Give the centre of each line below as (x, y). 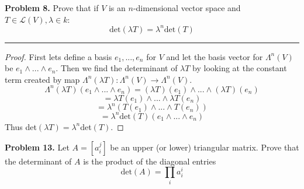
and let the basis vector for (215, 56)
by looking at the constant (240, 68)
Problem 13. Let (37, 147)
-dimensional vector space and (187, 8)
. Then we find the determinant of (117, 68)
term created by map (42, 79)
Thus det (21, 126)
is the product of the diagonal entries (150, 161)
